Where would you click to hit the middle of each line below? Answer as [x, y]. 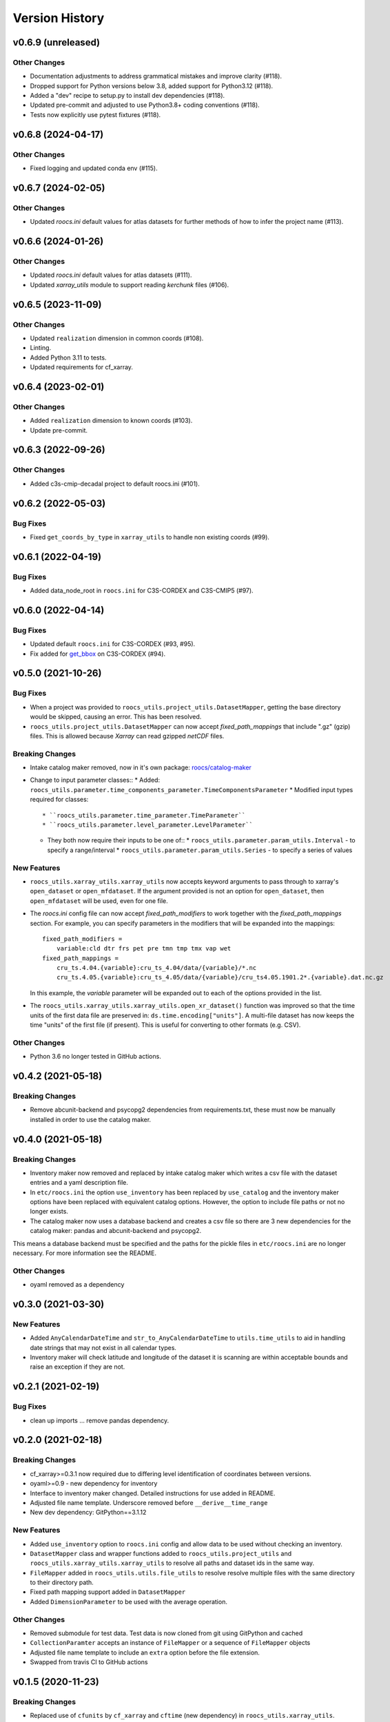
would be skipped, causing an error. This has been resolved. [116, 717]
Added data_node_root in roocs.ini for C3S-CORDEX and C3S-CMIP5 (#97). [142, 591]
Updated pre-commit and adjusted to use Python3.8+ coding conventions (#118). [145, 105]
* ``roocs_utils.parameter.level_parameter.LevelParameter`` [147, 825]
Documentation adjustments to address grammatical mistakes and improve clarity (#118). [156, 76]
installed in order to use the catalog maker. [91, 1119]
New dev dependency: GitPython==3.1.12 [88, 1513]
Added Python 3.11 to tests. [68, 357]
